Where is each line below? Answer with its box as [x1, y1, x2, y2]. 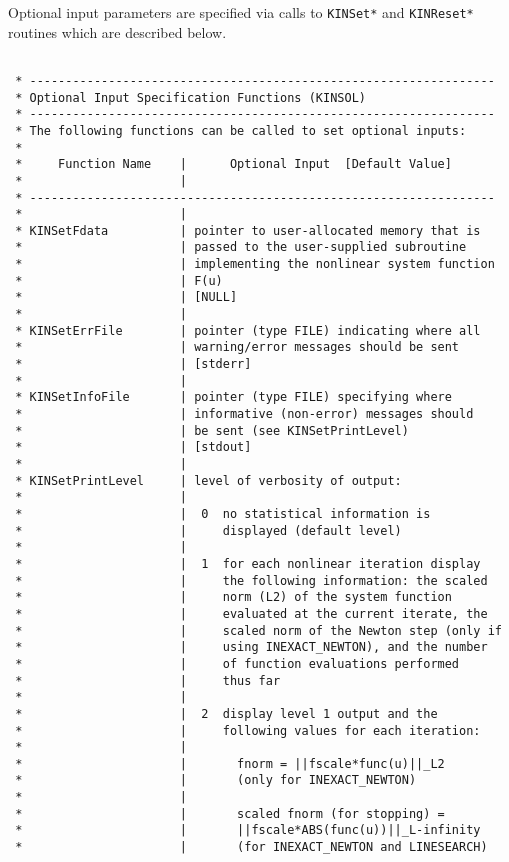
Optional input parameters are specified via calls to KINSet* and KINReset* [8, 2, 474, 22]
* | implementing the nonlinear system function [15, 257, 495, 272]
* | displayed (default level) [15, 523, 402, 538]
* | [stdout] [15, 440, 252, 455]
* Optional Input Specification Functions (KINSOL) [15, 90, 366, 105]
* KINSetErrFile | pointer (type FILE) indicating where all [15, 323, 481, 338]
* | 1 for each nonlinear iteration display [15, 556, 481, 571]
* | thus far [15, 673, 281, 688]
